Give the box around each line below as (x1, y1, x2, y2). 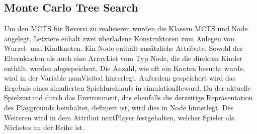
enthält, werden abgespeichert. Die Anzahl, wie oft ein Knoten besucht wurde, (4, 62, 245, 73)
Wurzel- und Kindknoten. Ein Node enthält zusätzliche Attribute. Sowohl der (4, 43, 243, 53)
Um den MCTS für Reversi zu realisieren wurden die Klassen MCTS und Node (4, 23, 248, 34)
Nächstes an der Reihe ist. (4, 122, 84, 132)
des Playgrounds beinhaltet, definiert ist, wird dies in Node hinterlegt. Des (4, 102, 234, 112)
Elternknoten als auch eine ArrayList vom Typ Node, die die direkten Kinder (4, 52, 242, 63)
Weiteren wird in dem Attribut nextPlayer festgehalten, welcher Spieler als (4, 112, 234, 122)
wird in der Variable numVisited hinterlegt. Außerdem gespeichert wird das (4, 73, 236, 83)
